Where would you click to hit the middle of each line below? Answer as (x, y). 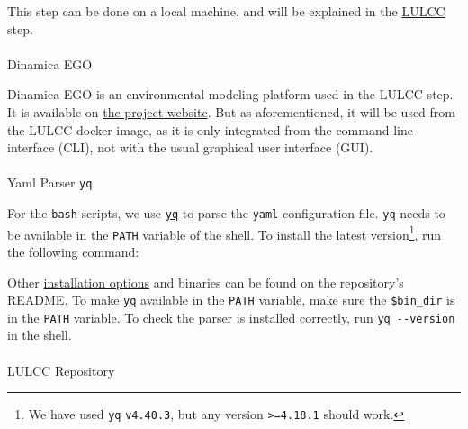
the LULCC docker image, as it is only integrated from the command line (210, 129)
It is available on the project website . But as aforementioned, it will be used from (231, 111)
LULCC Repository (61, 370)
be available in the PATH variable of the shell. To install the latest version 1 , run (225, 233)
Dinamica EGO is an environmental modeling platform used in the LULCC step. (230, 94)
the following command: (73, 251)
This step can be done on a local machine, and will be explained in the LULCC (226, 11)
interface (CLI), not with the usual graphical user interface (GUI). (190, 147)
